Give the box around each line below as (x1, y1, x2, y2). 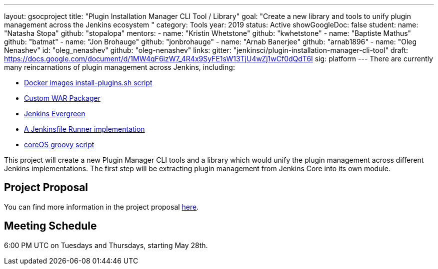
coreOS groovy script (24, 140, 94, 149)
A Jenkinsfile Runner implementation (24, 125, 145, 133)
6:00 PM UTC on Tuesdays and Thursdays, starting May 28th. (4, 241, 208, 250)
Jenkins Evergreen (24, 109, 85, 118)
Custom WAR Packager (24, 94, 100, 102)
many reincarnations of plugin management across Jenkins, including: (4, 63, 235, 71)
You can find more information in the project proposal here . (4, 202, 199, 211)
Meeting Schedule (4, 220, 97, 233)
